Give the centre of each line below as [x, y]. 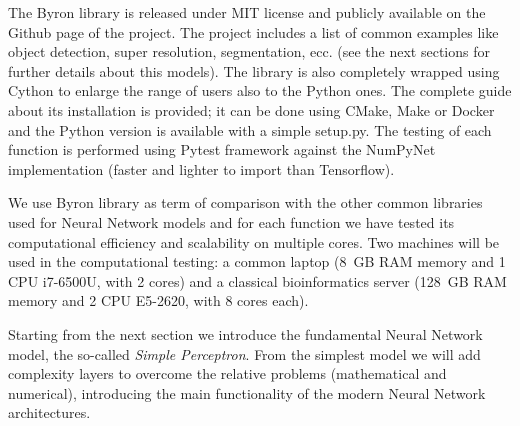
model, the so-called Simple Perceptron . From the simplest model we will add [244, 353]
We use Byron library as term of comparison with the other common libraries [245, 202]
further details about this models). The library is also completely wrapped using [254, 70]
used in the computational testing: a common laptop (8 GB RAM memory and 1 [257, 261]
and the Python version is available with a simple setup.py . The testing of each [250, 129]
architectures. [49, 412]
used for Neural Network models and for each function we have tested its [231, 221]
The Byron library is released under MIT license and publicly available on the [247, 12]
